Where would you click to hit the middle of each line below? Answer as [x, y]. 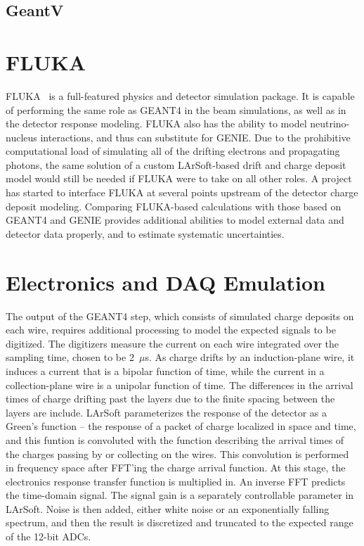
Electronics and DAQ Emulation [165, 282]
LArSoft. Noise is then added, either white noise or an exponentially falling [168, 508]
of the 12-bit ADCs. [48, 537]
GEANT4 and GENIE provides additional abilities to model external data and [175, 220]
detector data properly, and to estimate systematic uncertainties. [145, 233]
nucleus [21, 137]
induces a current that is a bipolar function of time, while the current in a [165, 370]
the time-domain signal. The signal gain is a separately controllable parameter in [180, 495]
